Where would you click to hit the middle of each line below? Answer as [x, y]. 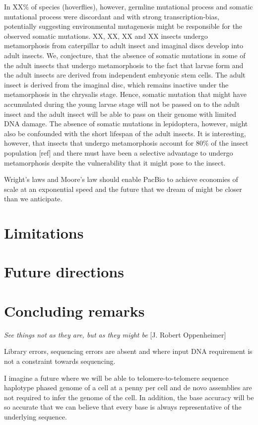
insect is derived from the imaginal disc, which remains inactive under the [116, 84]
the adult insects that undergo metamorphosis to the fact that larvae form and [124, 65]
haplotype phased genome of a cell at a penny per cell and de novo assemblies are [128, 387]
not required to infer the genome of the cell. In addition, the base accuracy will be [129, 397]
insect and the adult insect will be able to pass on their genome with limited [120, 114]
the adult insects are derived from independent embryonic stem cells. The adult [125, 75]
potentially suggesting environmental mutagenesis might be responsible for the [123, 26]
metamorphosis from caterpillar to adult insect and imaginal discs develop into [124, 45]
